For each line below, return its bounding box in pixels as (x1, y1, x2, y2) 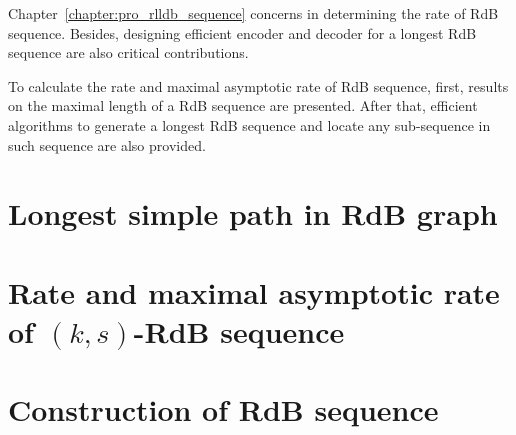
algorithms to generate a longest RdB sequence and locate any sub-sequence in (8, 114, 491, 135)
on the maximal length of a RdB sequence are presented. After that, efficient (8, 95, 478, 116)
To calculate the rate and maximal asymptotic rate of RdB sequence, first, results (8, 75, 509, 96)
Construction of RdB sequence (8, 389, 439, 430)
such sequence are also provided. (8, 134, 206, 155)
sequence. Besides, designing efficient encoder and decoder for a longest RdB (8, 22, 477, 43)
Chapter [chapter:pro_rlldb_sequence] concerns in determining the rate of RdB (8, 3, 499, 23)
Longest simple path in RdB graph (8, 193, 498, 234)
